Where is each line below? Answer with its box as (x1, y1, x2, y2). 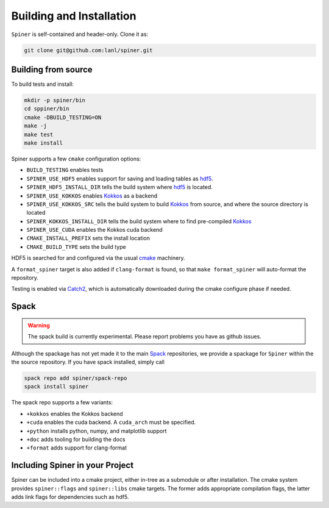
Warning (27, 321, 50, 329)
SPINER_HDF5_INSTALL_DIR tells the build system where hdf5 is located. (26, 184, 213, 191)
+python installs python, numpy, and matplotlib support (26, 427, 167, 434)
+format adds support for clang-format (26, 444, 127, 451)
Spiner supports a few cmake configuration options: (11, 155, 141, 162)
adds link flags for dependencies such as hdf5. (11, 493, 129, 500)
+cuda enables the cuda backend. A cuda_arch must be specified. (26, 418, 196, 426)
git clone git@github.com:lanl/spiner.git (24, 46, 153, 54)
